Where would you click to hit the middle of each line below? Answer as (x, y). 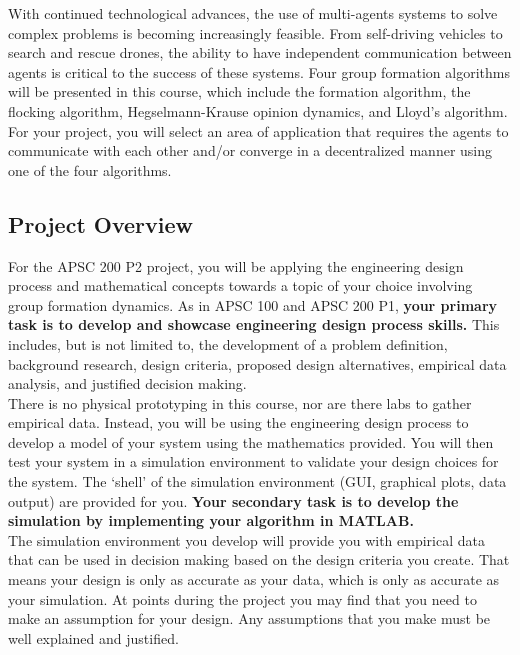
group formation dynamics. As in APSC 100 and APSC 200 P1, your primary (253, 304)
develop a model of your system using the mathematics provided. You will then (251, 441)
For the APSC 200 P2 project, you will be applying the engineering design (236, 265)
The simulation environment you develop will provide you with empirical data (246, 539)
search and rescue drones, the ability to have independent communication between (260, 52)
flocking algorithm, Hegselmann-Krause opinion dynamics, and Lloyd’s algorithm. (258, 110)
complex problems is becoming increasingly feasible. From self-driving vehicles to (255, 32)
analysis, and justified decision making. (127, 383)
